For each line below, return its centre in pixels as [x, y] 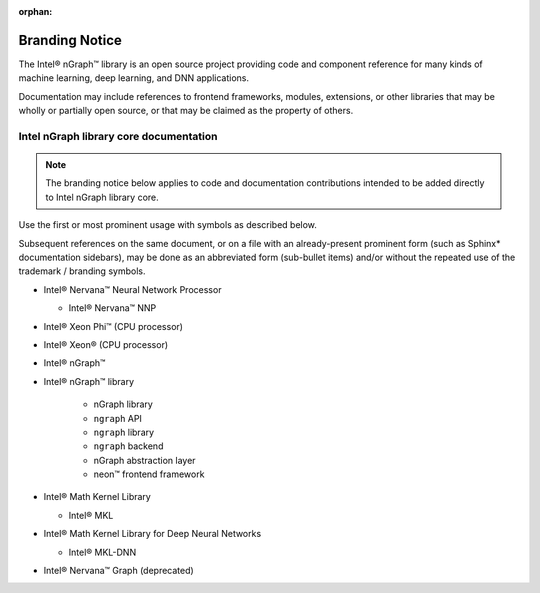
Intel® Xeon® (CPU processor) [106, 344]
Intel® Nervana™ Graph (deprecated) [118, 571]
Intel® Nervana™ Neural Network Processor [132, 289]
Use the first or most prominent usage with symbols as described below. [167, 225]
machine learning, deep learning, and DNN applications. [134, 78]
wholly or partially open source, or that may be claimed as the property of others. [186, 111]
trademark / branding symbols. [82, 271]
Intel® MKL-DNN [102, 552]
